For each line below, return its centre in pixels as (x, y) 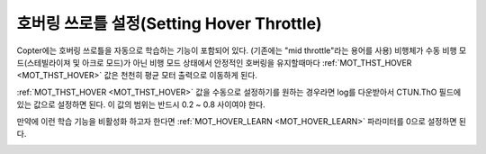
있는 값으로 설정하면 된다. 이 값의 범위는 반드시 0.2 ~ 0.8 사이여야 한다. (141, 104)
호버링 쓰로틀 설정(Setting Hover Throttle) (170, 23)
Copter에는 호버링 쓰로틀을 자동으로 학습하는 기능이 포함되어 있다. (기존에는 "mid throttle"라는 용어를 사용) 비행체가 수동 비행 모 (242, 50)
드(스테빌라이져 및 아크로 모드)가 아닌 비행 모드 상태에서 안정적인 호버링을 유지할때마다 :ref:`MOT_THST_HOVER (214, 62)
